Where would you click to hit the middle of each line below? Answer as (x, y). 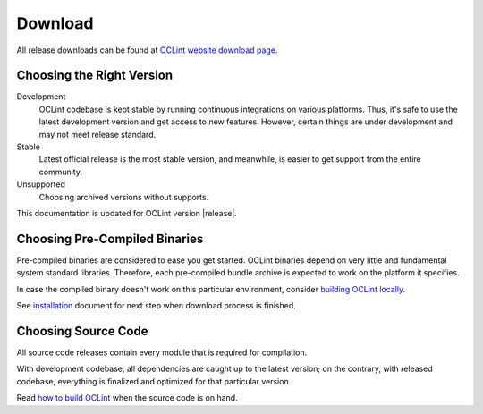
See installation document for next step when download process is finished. (157, 306)
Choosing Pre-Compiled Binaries (110, 238)
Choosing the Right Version (95, 76)
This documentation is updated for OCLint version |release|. (127, 213)
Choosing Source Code (82, 331)
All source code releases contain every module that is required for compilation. (162, 352)
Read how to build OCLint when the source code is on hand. (127, 398)
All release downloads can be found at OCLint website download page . (147, 50)
